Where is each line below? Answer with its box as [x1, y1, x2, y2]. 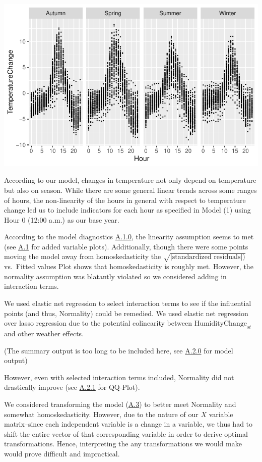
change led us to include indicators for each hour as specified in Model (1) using [4, 204, 251, 215]
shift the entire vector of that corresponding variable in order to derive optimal [4, 428, 248, 439]
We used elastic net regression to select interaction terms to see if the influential [4, 298, 251, 309]
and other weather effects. [4, 328, 84, 338]
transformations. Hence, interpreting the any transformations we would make [4, 438, 242, 449]
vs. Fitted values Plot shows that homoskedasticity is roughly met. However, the [4, 261, 253, 272]
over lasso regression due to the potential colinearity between [4, 318, 192, 328]
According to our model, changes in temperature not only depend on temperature [4, 175, 256, 185]
